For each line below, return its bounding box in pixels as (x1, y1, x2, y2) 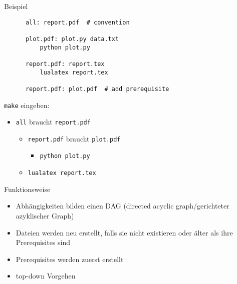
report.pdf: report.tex (25, 60, 105, 67)
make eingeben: (4, 99, 50, 110)
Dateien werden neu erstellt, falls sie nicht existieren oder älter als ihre (16, 227, 233, 237)
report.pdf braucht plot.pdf (28, 133, 121, 143)
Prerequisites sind (16, 237, 71, 247)
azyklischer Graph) (16, 210, 74, 220)
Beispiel (4, 1, 28, 11)
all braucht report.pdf (16, 116, 91, 127)
